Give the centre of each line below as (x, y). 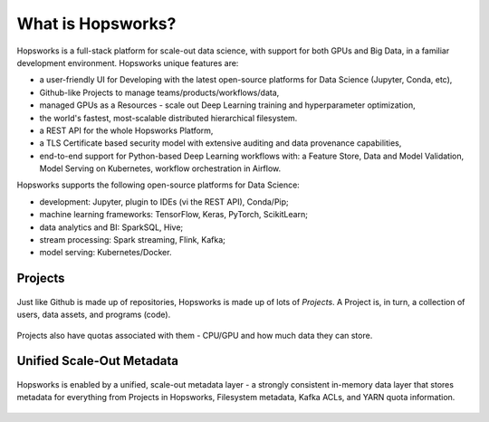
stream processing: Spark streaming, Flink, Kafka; (133, 240)
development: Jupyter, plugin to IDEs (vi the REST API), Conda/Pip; (164, 201)
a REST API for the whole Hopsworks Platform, (126, 130)
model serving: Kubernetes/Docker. (105, 253)
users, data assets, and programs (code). (94, 315)
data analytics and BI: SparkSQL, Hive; (111, 227)
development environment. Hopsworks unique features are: (128, 62)
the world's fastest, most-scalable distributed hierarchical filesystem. (168, 118)
